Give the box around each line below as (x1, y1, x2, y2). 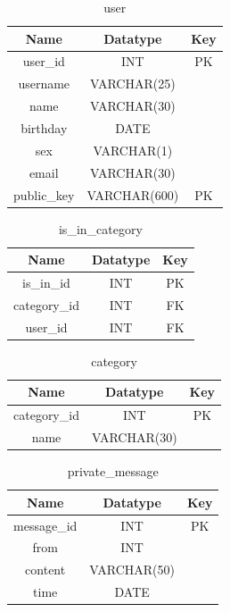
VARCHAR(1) (93, 140, 173, 159)
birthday (21, 118, 68, 137)
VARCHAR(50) (89, 560, 175, 579)
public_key (13, 185, 75, 204)
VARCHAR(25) (89, 74, 176, 93)
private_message (67, 462, 159, 481)
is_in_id (22, 273, 70, 292)
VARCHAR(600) (86, 185, 179, 204)
